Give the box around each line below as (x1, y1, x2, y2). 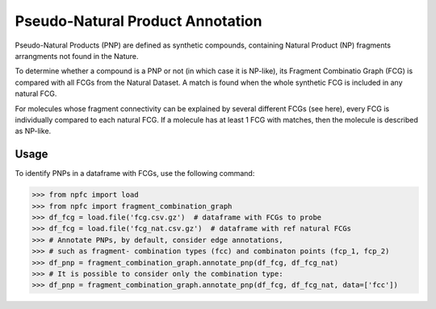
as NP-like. (15, 126, 52, 136)
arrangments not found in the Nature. (15, 51, 139, 61)
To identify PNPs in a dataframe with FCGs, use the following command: (15, 169, 255, 178)
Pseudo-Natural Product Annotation (15, 12, 262, 30)
